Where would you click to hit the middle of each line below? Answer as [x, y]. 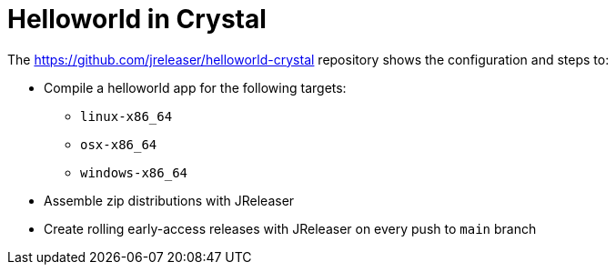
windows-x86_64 [134, 172]
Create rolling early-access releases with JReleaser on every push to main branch [290, 228]
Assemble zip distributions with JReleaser [169, 200]
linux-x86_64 [126, 116]
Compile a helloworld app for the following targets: [195, 87]
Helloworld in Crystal [137, 19]
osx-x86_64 [119, 144]
